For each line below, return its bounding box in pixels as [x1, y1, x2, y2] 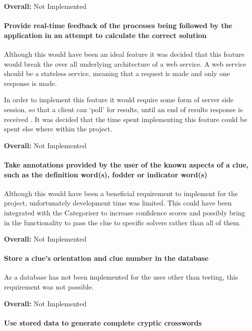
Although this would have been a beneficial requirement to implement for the [4, 188, 238, 198]
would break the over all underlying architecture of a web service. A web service [4, 58, 246, 69]
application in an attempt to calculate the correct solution [4, 30, 207, 40]
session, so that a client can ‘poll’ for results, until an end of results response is [4, 104, 243, 114]
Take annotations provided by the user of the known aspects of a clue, [4, 159, 249, 169]
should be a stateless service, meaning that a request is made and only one [4, 68, 230, 79]
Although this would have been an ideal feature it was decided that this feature [4, 48, 245, 59]
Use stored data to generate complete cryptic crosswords [4, 317, 202, 328]
